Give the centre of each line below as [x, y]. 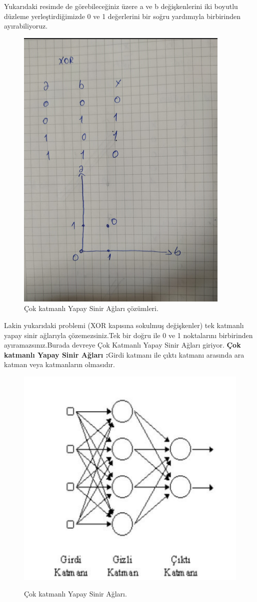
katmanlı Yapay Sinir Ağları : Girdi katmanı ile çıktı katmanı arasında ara [124, 354]
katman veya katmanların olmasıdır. [59, 364]
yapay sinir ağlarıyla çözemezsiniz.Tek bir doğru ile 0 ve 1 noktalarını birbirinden [128, 335]
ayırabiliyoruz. [26, 26]
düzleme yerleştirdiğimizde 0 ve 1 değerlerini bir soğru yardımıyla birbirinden [122, 16]
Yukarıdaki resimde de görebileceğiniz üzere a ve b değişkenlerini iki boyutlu [121, 6]
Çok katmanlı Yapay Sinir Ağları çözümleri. [91, 308]
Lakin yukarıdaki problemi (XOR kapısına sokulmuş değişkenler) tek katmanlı [124, 325]
